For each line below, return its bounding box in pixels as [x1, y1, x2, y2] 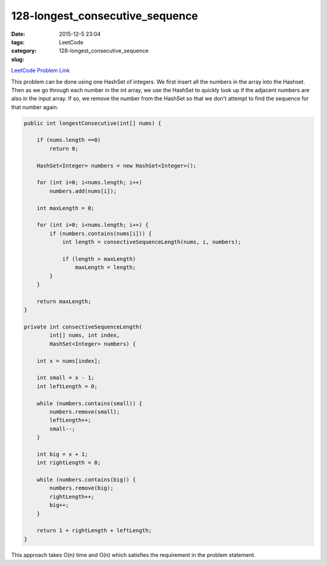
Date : [11, 30, 25, 38]
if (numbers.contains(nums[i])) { [49, 230, 152, 237]
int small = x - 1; [36, 374, 95, 382]
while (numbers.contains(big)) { [36, 476, 136, 483]
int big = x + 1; [36, 451, 88, 457]
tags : [11, 38, 25, 45]
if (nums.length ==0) [36, 136, 101, 144]
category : [11, 47, 37, 55]
